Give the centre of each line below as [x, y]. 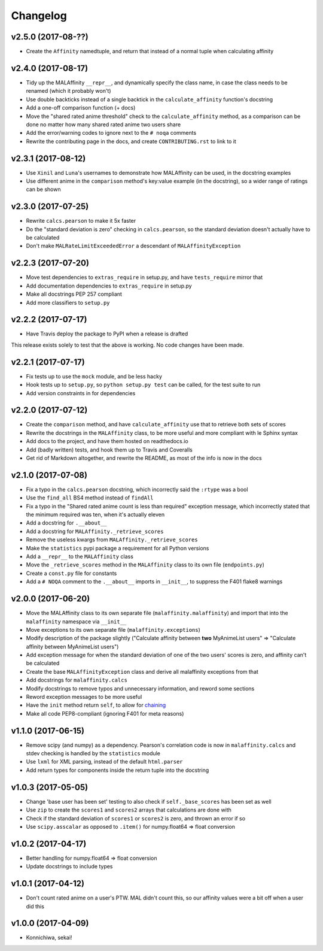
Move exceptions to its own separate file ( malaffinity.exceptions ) [113, 629]
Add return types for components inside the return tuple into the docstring [118, 770]
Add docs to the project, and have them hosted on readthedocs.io [107, 441]
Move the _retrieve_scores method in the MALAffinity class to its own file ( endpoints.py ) [145, 565]
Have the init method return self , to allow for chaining [96, 705]
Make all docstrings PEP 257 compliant [74, 294]
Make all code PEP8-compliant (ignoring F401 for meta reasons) [105, 713]
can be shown [43, 189]
